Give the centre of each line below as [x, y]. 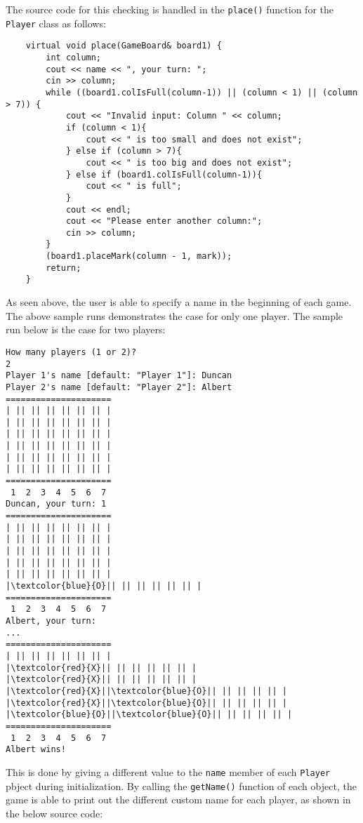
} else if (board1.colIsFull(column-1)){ [164, 174]
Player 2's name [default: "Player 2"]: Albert [119, 387]
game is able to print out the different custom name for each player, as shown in [178, 799]
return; [64, 268]
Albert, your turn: [51, 621]
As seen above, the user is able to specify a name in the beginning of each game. [179, 302]
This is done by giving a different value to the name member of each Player [168, 771]
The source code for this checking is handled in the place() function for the [170, 9]
